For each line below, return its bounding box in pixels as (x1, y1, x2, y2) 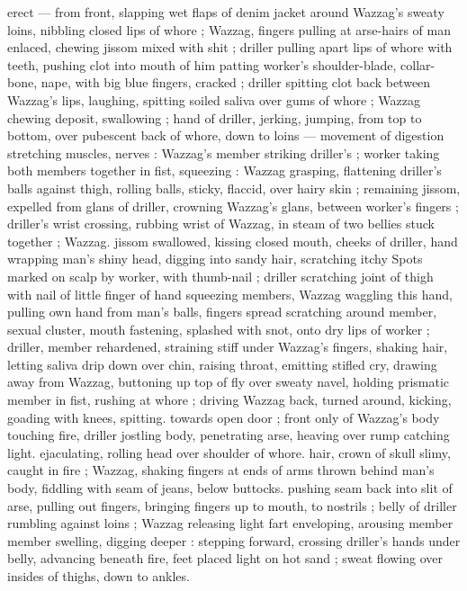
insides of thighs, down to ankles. (7, 567, 190, 585)
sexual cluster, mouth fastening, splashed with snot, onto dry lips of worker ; (7, 319, 430, 338)
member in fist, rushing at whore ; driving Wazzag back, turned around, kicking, (7, 390, 452, 409)
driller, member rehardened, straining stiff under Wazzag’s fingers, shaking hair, (7, 337, 448, 356)
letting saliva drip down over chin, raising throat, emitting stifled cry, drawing (7, 354, 437, 373)
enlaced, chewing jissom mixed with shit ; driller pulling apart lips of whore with (7, 38, 453, 57)
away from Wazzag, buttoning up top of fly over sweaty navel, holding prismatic (7, 372, 450, 391)
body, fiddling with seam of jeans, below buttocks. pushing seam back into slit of (7, 479, 453, 497)
